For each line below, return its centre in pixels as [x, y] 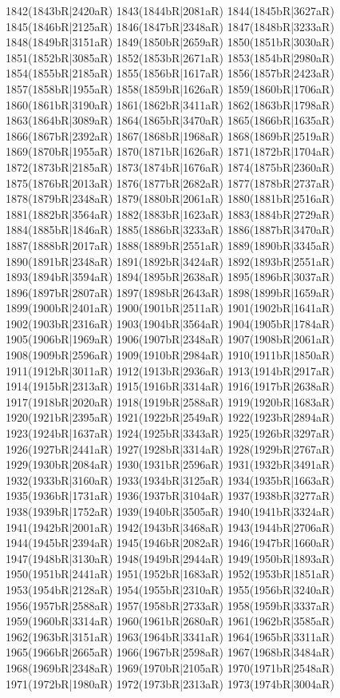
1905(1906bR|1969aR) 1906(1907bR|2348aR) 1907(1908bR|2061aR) [170, 339]
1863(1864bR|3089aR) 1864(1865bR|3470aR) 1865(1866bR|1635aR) [170, 120]
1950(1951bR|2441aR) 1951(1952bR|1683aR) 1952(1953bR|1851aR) [170, 574]
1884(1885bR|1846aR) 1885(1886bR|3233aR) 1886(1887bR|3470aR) [170, 230]
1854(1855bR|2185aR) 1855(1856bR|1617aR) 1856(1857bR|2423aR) [170, 73]
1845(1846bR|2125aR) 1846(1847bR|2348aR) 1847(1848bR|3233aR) [170, 26]
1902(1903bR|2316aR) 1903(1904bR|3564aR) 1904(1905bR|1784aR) [170, 323]
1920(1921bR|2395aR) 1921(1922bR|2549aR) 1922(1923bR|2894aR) [170, 417]
